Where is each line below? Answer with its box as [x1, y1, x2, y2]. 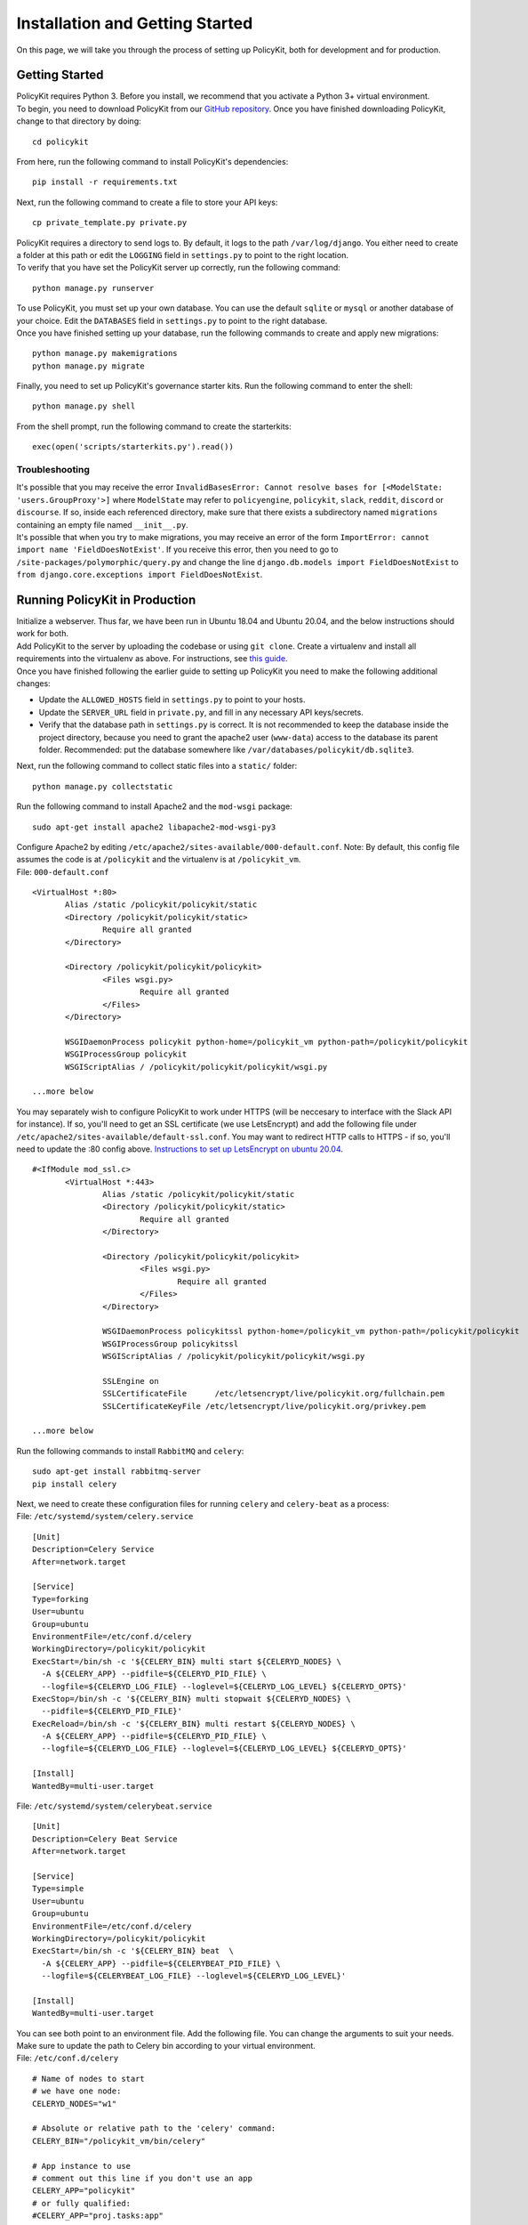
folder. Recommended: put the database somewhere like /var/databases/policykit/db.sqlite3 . [38, 744, 414, 755]
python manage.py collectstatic [32, 781, 173, 791]
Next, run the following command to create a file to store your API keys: [16, 197, 278, 207]
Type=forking [32, 1594, 89, 1604]
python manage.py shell [32, 401, 136, 411]
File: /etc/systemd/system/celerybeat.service [16, 1800, 212, 1811]
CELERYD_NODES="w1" [32, 2099, 117, 2108]
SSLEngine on [102, 1376, 159, 1386]
